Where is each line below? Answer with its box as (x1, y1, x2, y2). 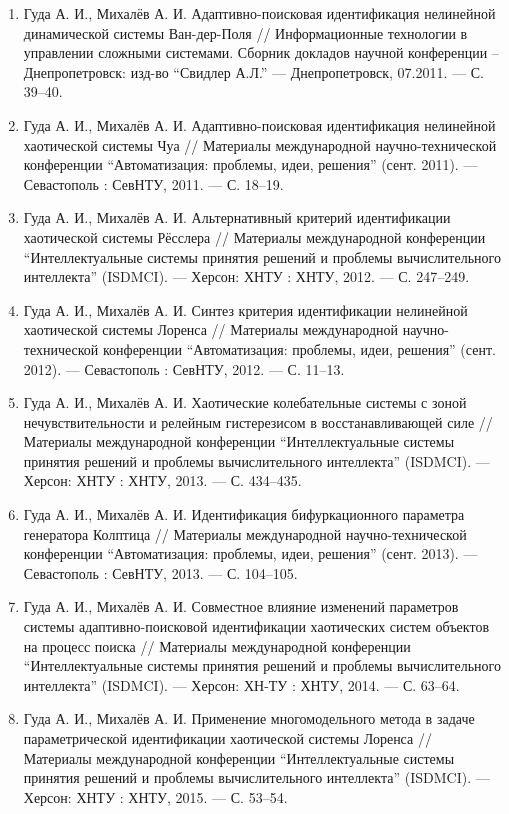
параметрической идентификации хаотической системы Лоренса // (23, 728, 432, 748)
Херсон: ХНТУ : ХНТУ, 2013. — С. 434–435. (23, 470, 302, 491)
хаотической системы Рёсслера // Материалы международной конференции (23, 226, 486, 247)
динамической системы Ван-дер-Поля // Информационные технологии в (23, 22, 468, 43)
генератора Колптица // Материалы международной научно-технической (23, 523, 467, 544)
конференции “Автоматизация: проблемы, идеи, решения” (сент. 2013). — (23, 543, 478, 564)
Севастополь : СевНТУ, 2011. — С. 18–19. (23, 173, 284, 194)
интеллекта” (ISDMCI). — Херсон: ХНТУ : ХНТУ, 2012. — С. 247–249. (23, 266, 470, 287)
